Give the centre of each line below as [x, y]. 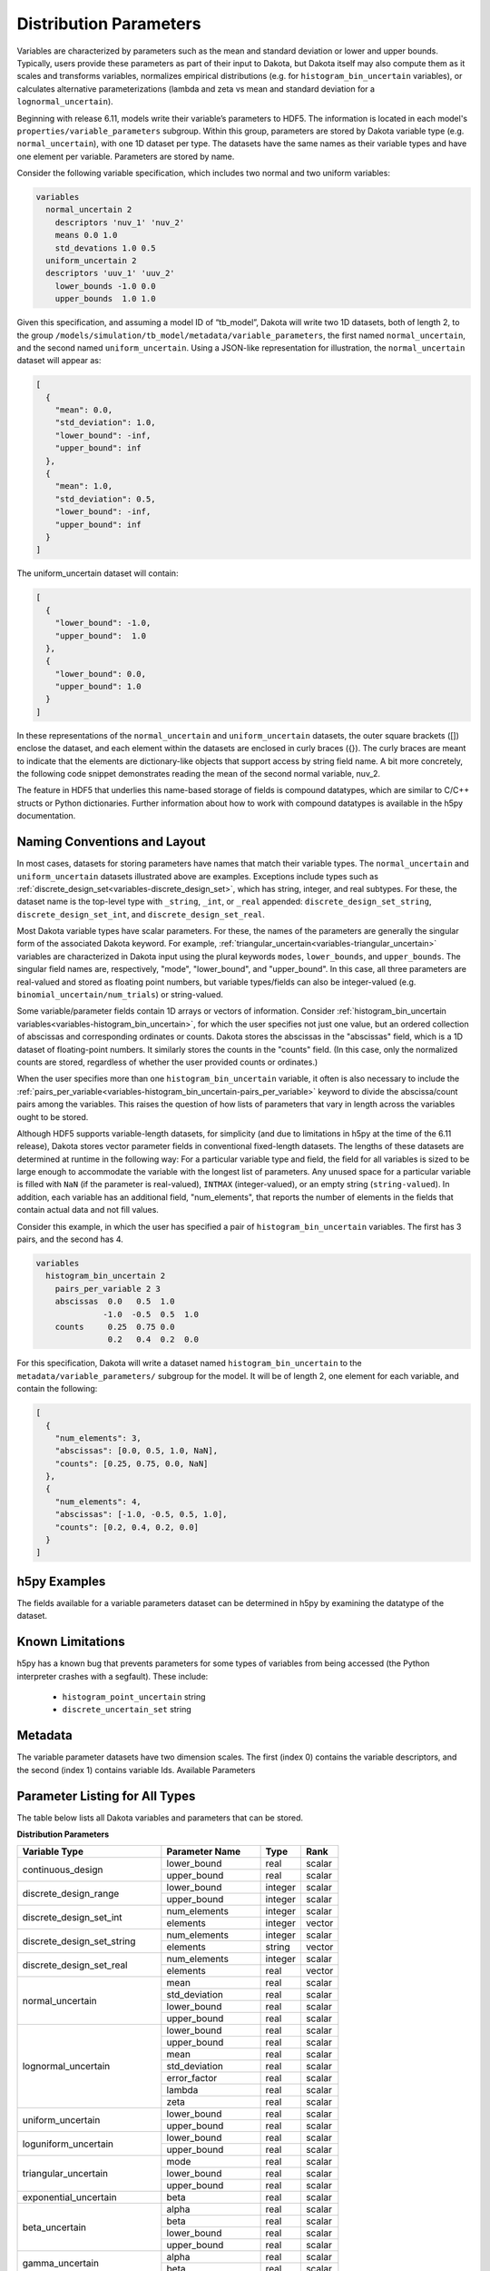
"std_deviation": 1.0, [105, 423]
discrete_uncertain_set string [127, 1710]
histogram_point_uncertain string [134, 1697]
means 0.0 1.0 [86, 235]
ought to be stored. [53, 1116]
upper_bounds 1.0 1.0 [105, 299]
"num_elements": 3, [98, 1438]
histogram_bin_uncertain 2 [106, 1276]
